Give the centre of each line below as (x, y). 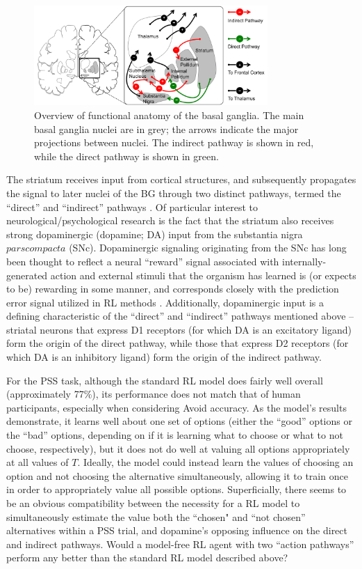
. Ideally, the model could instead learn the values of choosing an (215, 462)
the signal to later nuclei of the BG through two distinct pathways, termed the (174, 193)
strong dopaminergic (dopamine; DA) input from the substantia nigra (155, 234)
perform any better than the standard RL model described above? (147, 558)
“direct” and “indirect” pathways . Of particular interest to (132, 206)
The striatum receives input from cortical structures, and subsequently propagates (181, 179)
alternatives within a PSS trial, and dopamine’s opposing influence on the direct (177, 530)
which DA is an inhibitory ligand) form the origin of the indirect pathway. (164, 357)
